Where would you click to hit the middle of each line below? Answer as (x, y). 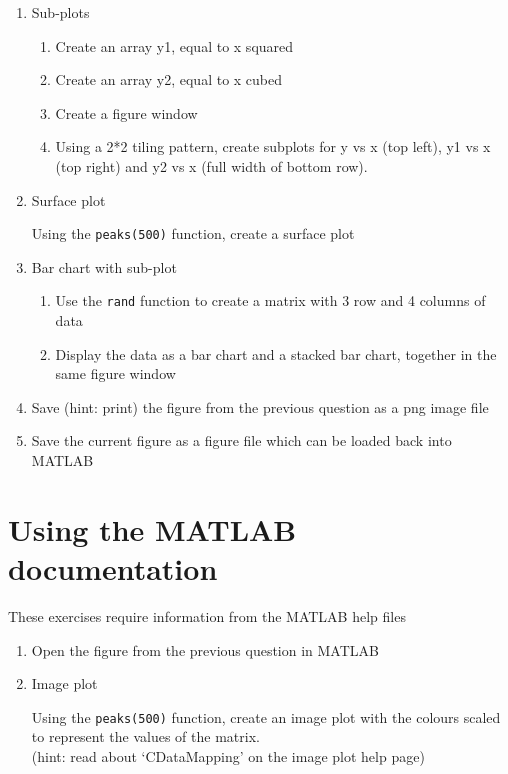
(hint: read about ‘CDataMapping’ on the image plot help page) (228, 755)
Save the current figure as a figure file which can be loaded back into (241, 440)
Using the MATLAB (152, 528)
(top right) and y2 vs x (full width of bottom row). (211, 165)
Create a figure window (126, 112)
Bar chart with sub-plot (104, 266)
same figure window (115, 373)
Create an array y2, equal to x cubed (169, 79)
